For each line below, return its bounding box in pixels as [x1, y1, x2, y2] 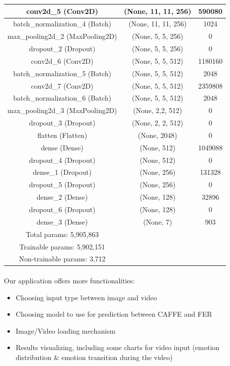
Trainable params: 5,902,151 [19, 241, 105, 251]
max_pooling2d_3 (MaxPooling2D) [7, 105, 117, 116]
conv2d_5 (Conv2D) [26, 5, 98, 16]
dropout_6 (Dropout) [29, 204, 95, 214]
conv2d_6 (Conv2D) [31, 55, 93, 66]
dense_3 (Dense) [36, 216, 88, 227]
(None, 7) [143, 216, 172, 227]
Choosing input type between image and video [15, 292, 157, 302]
